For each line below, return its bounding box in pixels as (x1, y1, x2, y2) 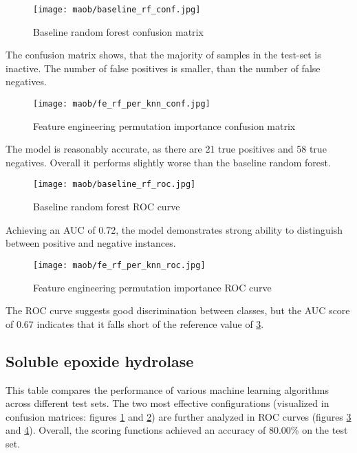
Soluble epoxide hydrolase (6, 350, 194, 371)
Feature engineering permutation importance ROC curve (33, 280, 272, 294)
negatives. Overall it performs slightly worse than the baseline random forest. (6, 155, 331, 169)
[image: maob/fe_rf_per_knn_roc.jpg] (33, 260, 206, 270)
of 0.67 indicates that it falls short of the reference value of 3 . (6, 316, 264, 331)
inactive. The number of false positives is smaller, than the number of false (6, 60, 321, 75)
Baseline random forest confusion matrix (33, 24, 204, 38)
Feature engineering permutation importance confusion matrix (33, 118, 296, 133)
